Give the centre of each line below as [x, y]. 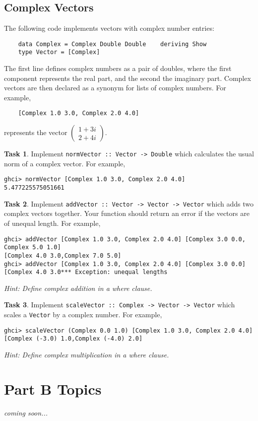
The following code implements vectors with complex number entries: [109, 28]
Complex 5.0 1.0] [32, 247]
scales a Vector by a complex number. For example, [83, 315]
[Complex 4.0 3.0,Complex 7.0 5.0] [63, 255]
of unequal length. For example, [52, 223]
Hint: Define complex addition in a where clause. [78, 288]
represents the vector [36, 132]
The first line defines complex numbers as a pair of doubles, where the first [118, 68]
